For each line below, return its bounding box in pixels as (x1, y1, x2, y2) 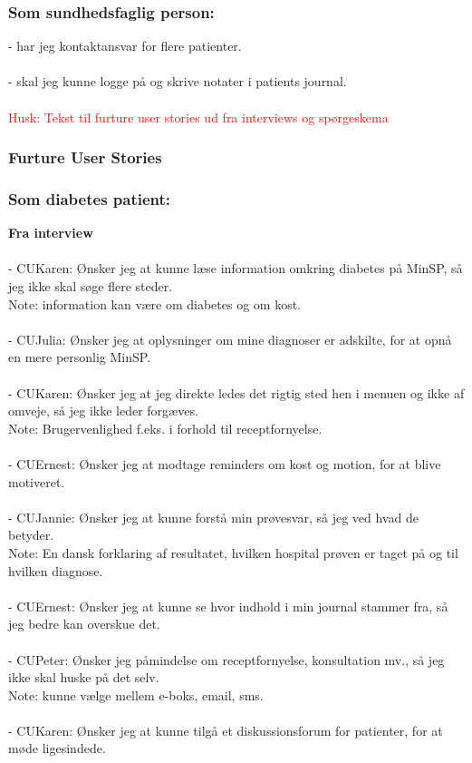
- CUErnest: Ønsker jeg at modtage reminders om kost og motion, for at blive (8, 454, 441, 473)
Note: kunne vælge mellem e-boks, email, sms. (8, 685, 264, 704)
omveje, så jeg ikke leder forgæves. (8, 401, 198, 420)
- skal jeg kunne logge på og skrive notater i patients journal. (8, 72, 347, 91)
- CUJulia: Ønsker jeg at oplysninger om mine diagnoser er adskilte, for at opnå (8, 329, 452, 348)
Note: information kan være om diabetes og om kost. (8, 294, 301, 313)
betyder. (8, 525, 54, 544)
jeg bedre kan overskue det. (8, 614, 160, 633)
